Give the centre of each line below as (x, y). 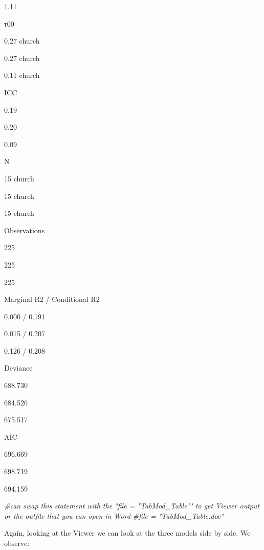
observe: (17, 543)
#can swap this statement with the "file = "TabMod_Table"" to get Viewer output (132, 506)
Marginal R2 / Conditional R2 (52, 299)
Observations (25, 230)
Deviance (18, 368)
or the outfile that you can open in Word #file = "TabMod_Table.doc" (114, 515)
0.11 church (22, 75)
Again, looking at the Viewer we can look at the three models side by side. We (127, 533)
